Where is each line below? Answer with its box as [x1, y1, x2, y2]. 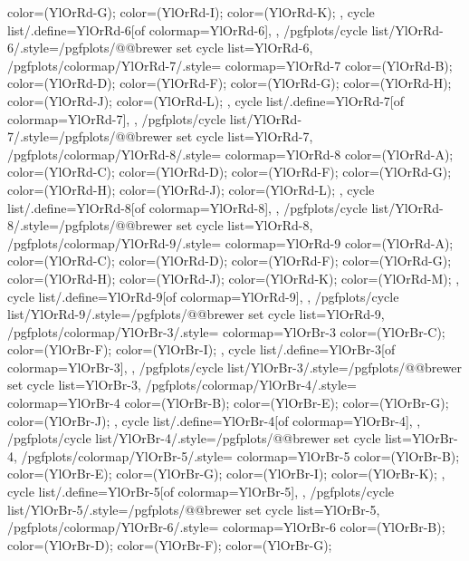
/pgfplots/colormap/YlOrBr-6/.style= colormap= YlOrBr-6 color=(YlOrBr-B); [7, 517, 445, 537]
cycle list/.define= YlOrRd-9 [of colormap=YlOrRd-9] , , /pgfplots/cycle [7, 286, 399, 305]
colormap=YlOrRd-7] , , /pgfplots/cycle [7, 109, 226, 128]
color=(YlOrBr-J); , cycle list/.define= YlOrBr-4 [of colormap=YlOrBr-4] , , [7, 411, 421, 430]
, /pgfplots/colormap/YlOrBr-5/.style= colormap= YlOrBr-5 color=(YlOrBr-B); [14, 446, 460, 465]
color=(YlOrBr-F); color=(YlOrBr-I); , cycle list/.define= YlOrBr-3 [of [7, 340, 396, 359]
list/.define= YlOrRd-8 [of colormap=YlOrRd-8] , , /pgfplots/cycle [7, 198, 368, 217]
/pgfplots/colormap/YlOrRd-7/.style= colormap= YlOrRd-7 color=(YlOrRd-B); [7, 55, 453, 74]
